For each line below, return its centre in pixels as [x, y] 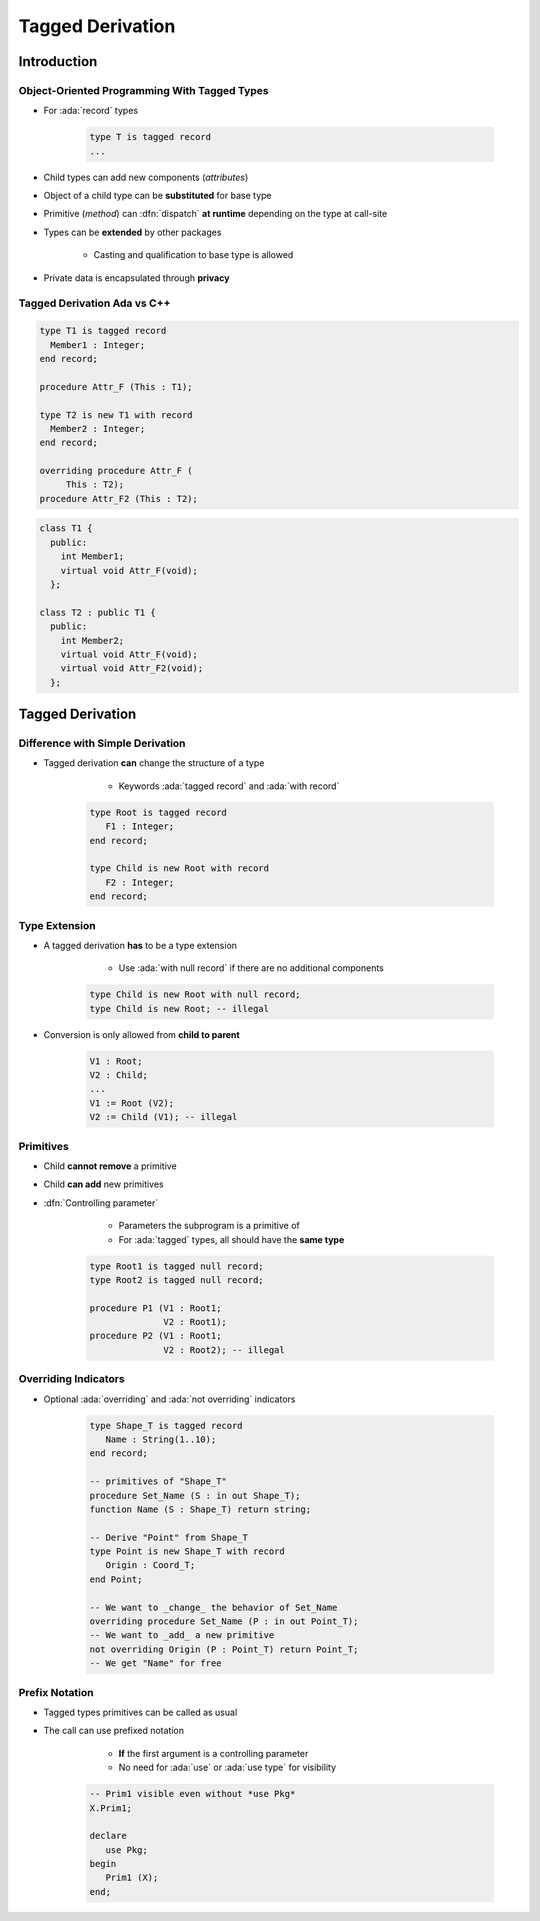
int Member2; [92, 640]
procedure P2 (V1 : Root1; [155, 1336]
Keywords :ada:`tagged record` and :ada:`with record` [229, 786]
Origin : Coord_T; [150, 1565]
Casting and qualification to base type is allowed [193, 255]
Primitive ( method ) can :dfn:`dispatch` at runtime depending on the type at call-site [215, 214]
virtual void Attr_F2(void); [132, 668]
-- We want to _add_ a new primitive [182, 1635]
